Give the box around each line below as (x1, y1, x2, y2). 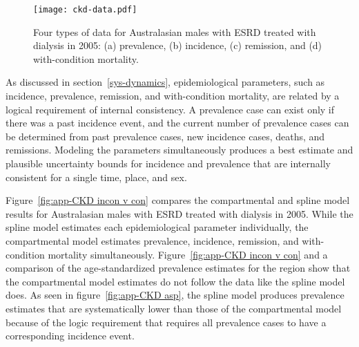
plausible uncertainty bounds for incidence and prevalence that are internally (6, 156, 331, 170)
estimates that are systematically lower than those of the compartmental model (6, 301, 342, 315)
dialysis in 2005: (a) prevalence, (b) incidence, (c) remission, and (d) (33, 38, 322, 53)
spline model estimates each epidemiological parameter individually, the (6, 220, 309, 234)
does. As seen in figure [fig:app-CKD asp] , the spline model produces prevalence (6, 288, 345, 302)
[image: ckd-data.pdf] (33, 5, 137, 15)
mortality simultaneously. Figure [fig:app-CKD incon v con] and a (48, 247, 328, 261)
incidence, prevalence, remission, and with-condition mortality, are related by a (6, 88, 340, 103)
